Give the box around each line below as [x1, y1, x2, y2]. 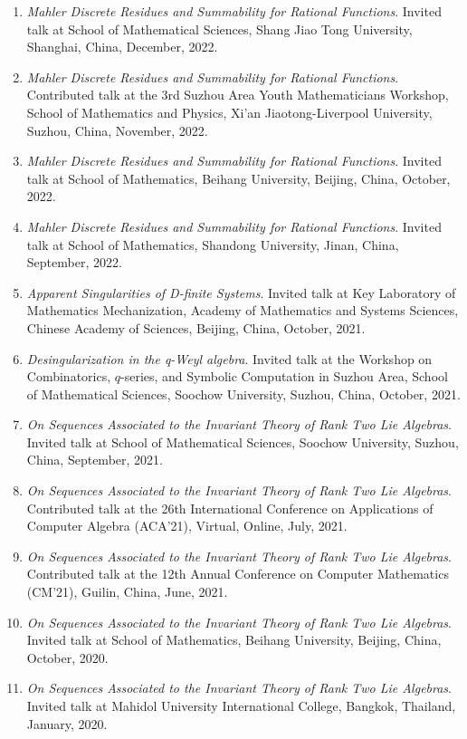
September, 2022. [26, 253, 122, 272]
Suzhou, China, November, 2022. [26, 120, 208, 139]
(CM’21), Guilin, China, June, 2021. [26, 582, 228, 601]
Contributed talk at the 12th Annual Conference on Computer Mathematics [26, 564, 449, 583]
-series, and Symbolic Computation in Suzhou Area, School [120, 367, 448, 386]
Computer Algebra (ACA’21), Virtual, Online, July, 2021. [26, 516, 348, 535]
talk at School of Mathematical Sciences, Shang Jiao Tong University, [26, 19, 413, 38]
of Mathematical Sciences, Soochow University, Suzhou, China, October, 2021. [26, 384, 461, 403]
